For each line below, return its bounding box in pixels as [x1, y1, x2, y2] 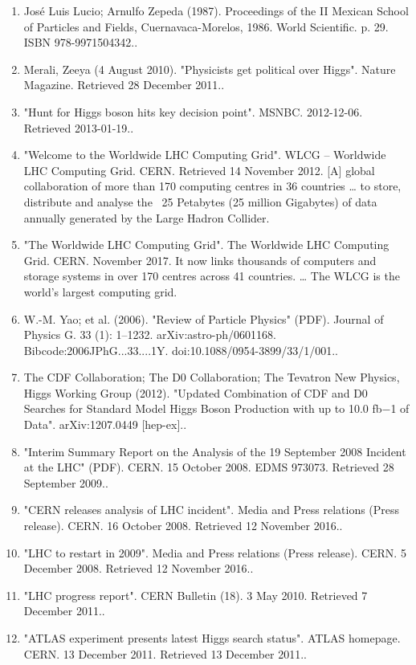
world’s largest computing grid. [23, 283, 177, 300]
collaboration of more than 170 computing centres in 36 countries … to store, [23, 177, 402, 194]
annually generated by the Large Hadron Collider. [23, 209, 270, 226]
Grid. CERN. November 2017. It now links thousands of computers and [23, 251, 377, 268]
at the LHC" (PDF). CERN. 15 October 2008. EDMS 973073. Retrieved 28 [23, 459, 394, 475]
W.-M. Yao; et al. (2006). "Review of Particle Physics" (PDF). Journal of [23, 310, 384, 327]
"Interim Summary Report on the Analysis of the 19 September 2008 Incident [23, 443, 406, 459]
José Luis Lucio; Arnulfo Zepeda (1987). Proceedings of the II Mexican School [23, 2, 409, 18]
